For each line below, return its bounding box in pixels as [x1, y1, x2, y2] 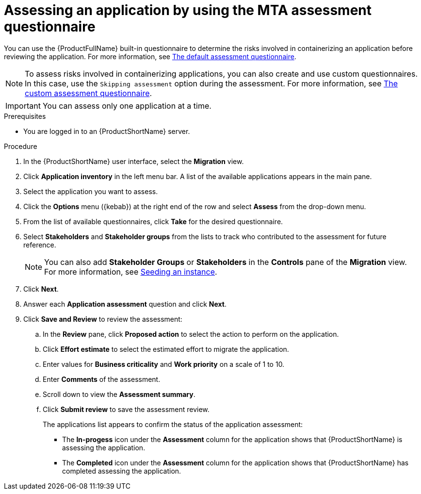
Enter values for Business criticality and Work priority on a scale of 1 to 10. [43, 360, 285, 368]
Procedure [4, 142, 37, 150]
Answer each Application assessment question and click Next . [23, 299, 227, 308]
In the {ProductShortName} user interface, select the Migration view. [23, 157, 244, 165]
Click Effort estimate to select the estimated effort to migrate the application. [43, 345, 289, 353]
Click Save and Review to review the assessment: [23, 314, 182, 323]
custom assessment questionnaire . [25, 88, 152, 98]
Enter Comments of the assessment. [43, 375, 161, 383]
